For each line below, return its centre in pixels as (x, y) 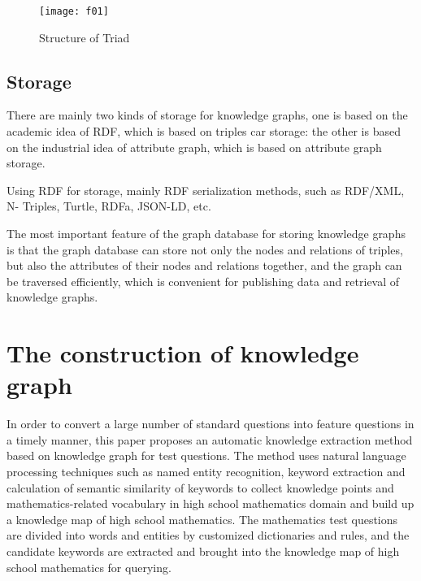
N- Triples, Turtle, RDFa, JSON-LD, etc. (109, 206)
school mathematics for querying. (89, 567)
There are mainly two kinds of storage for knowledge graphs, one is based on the (207, 115)
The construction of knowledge (183, 353)
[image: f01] (74, 11)
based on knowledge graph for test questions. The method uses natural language (206, 455)
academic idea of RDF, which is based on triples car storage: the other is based (204, 131)
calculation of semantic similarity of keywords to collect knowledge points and (200, 487)
